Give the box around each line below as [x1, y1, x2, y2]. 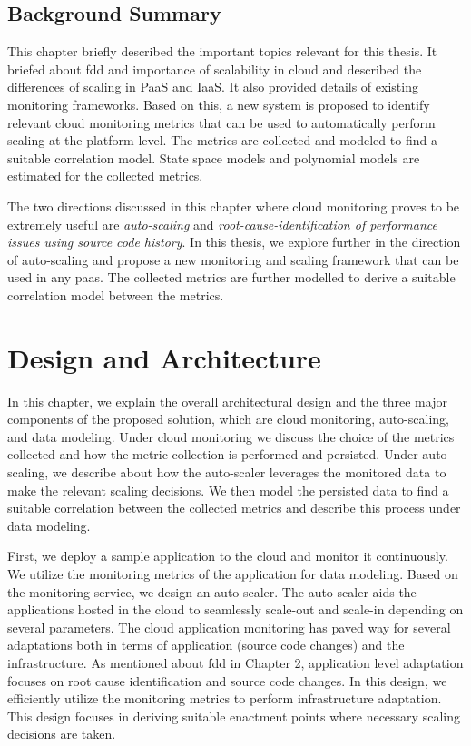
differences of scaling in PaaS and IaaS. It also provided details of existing [7, 77, 418, 96]
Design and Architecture [7, 339, 321, 376]
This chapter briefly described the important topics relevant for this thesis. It [7, 42, 437, 61]
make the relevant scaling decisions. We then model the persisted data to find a [7, 480, 449, 499]
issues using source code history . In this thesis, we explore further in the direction [7, 232, 461, 251]
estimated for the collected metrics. [7, 166, 203, 185]
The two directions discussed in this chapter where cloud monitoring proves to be [7, 196, 460, 215]
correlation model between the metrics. [7, 285, 224, 304]
